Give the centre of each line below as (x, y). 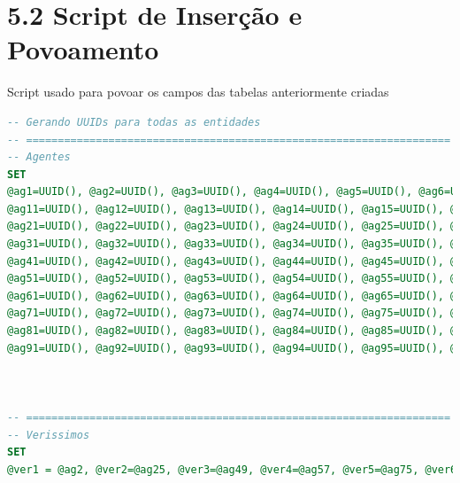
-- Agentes (39, 157)
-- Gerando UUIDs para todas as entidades (134, 122)
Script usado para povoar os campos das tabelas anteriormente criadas (198, 92)
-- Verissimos (49, 435)
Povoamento (83, 49)
